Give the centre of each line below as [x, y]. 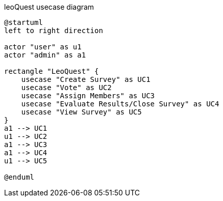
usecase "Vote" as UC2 [66, 88]
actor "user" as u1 [43, 47]
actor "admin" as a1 [45, 55]
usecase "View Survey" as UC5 [81, 112]
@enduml [19, 177]
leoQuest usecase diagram [49, 7]
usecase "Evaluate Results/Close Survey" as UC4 [120, 104]
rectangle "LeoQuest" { [52, 71]
